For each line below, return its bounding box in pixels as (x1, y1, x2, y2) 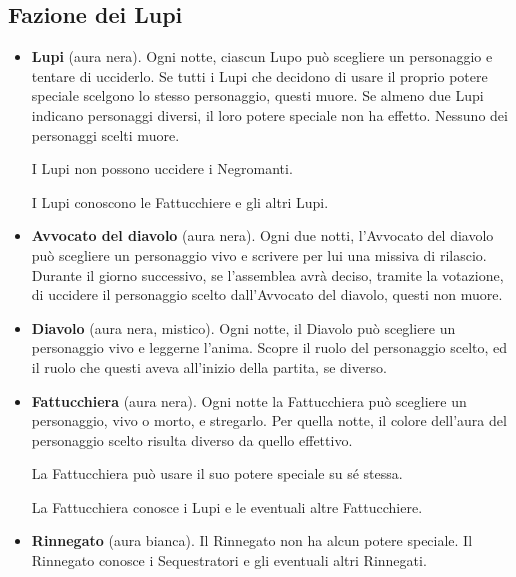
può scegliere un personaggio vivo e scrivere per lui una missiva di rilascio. (31, 244, 487, 265)
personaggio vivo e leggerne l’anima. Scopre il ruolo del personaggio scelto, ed (31, 337, 508, 358)
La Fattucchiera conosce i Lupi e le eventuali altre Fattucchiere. (31, 496, 423, 517)
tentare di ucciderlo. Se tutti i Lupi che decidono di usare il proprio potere (31, 65, 488, 86)
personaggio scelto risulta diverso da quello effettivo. (31, 429, 353, 450)
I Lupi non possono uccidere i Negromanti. (31, 158, 293, 179)
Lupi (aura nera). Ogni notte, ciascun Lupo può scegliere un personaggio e (31, 46, 493, 67)
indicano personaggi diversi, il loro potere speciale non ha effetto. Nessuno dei (31, 104, 508, 125)
